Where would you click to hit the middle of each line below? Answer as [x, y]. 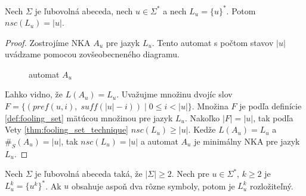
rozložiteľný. [271, 186]
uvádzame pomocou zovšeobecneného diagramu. [92, 54]
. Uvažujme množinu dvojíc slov [174, 94]
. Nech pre [190, 174]
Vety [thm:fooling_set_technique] [67, 129]
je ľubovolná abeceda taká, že [89, 174]
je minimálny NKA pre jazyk [247, 141]
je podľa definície [271, 106]
